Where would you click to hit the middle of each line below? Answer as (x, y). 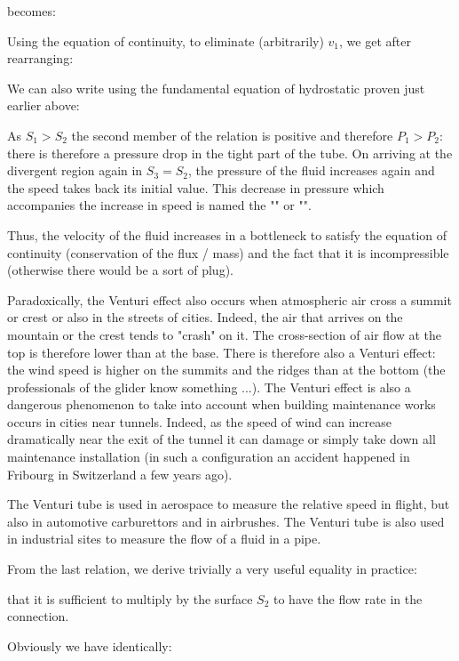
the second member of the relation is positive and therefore (232, 135)
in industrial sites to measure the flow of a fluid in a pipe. (164, 539)
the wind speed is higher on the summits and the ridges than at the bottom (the (226, 370)
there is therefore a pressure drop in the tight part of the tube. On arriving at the (230, 153)
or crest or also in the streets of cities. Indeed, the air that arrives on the (205, 317)
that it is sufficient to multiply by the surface (130, 598)
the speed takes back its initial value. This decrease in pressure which (196, 187)
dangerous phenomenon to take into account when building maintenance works (222, 404)
